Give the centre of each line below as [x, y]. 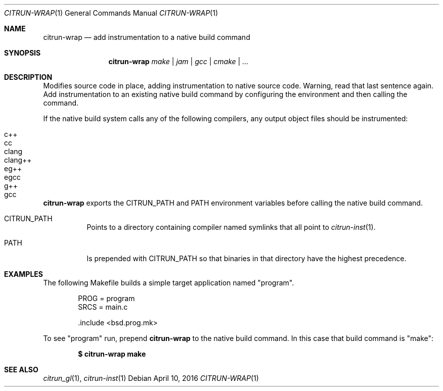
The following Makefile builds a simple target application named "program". [169, 283]
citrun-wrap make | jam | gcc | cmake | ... [179, 61]
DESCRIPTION [28, 77]
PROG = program [106, 298]
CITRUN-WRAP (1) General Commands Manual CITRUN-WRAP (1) [111, 13]
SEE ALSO [21, 370]
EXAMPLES [24, 274]
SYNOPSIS [23, 53]
